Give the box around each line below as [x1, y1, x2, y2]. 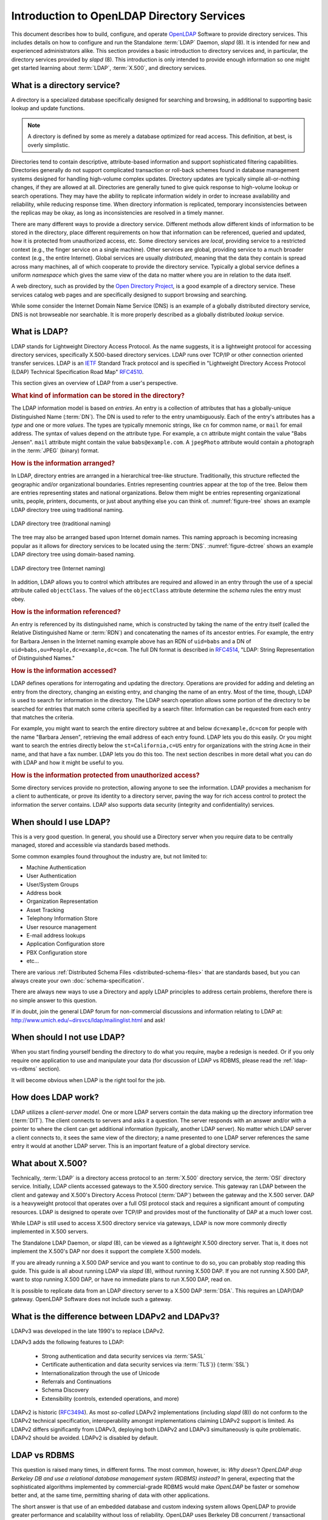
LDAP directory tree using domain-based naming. [11, 551, 135, 558]
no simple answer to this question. [11, 997, 97, 1004]
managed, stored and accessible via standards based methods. [11, 841, 170, 849]
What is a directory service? [11, 80, 121, 91]
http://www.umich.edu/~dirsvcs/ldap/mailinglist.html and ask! [11, 1016, 165, 1024]
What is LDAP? [11, 326, 69, 337]
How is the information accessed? [11, 666, 117, 675]
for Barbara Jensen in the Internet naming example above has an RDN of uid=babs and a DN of [11, 637, 251, 644]
